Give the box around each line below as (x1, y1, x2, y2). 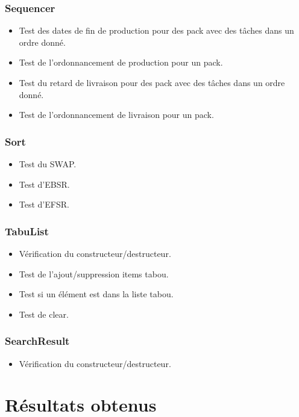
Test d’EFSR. (19, 198, 69, 211)
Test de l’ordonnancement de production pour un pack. (19, 56, 223, 69)
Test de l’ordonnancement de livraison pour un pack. (19, 108, 214, 121)
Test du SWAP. (19, 158, 77, 170)
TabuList (5, 223, 49, 238)
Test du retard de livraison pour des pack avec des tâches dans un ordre (19, 76, 285, 88)
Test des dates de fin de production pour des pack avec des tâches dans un (19, 24, 294, 37)
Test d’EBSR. (19, 178, 70, 190)
